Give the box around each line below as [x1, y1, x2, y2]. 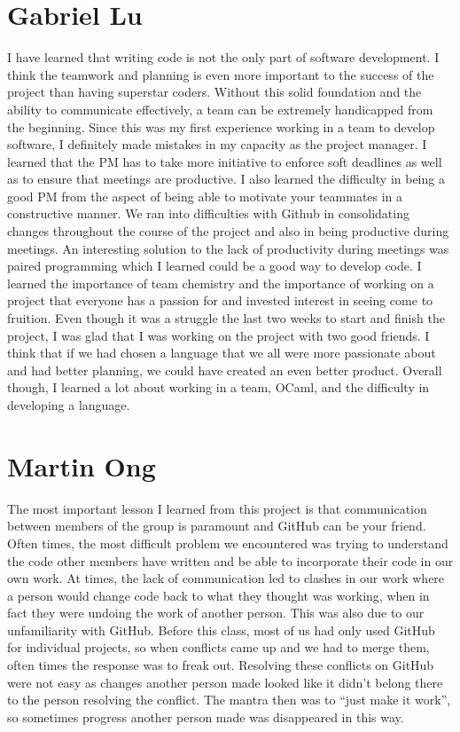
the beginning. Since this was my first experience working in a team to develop [7, 117, 435, 136]
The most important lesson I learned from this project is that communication [7, 499, 427, 517]
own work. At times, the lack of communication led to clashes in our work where [7, 569, 445, 587]
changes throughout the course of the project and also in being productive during [7, 222, 449, 240]
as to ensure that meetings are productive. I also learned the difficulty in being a [7, 169, 445, 188]
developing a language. [7, 396, 130, 413]
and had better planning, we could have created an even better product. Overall [7, 360, 442, 379]
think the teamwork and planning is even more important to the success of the [7, 65, 434, 83]
